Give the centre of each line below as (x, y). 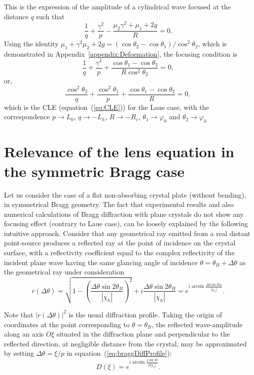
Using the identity (31, 44)
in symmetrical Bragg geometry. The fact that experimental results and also (119, 204)
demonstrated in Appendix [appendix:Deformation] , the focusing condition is (121, 53)
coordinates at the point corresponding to (67, 324)
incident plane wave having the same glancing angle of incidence (101, 262)
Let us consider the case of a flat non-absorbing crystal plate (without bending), (125, 194)
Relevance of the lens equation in (119, 152)
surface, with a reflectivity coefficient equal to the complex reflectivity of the (119, 253)
